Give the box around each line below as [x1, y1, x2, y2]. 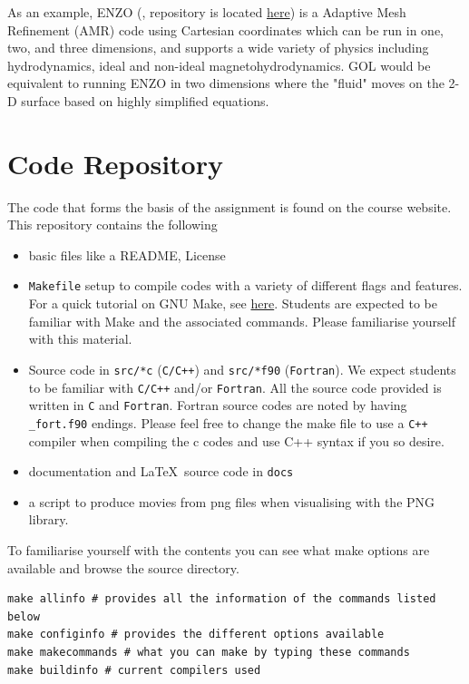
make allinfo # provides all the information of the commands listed [7, 592, 436, 606]
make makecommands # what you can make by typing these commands [7, 645, 410, 659]
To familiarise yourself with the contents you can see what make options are [7, 540, 430, 559]
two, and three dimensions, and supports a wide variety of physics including [7, 38, 429, 57]
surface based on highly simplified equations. [21, 91, 269, 110]
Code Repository [7, 144, 223, 181]
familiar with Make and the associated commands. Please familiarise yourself [28, 311, 455, 330]
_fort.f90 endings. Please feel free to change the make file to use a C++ [28, 413, 428, 432]
